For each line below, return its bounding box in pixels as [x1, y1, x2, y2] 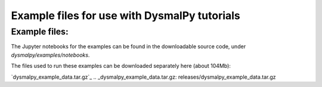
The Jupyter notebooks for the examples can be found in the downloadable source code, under [11, 43, 246, 50]
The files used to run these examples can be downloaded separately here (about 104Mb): [11, 63, 231, 70]
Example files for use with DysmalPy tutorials [11, 9, 241, 22]
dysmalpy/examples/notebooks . [11, 51, 90, 58]
